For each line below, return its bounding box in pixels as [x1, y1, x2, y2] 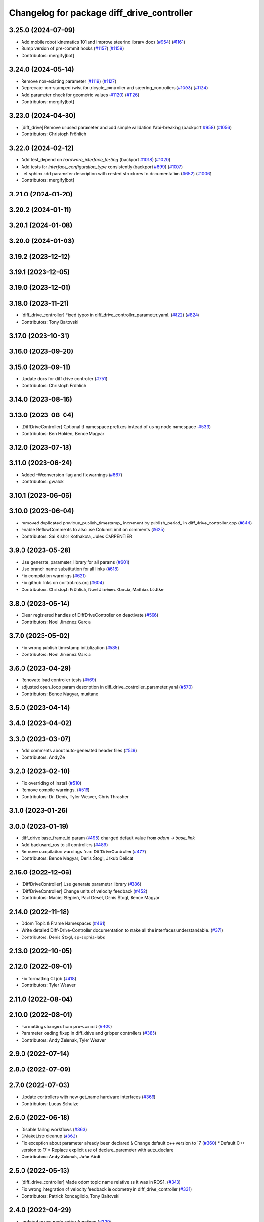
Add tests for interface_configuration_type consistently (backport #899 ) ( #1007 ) [21, 164, 183, 170]
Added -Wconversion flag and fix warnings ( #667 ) [21, 472, 122, 478]
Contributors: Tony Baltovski [21, 319, 79, 325]
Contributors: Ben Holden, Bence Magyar [21, 431, 105, 436]
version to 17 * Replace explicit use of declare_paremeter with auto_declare [21, 1147, 174, 1153]
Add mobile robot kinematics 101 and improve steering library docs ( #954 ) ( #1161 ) [21, 39, 186, 45]
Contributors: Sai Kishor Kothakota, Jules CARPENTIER [21, 533, 132, 540]
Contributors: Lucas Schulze [21, 1100, 79, 1107]
